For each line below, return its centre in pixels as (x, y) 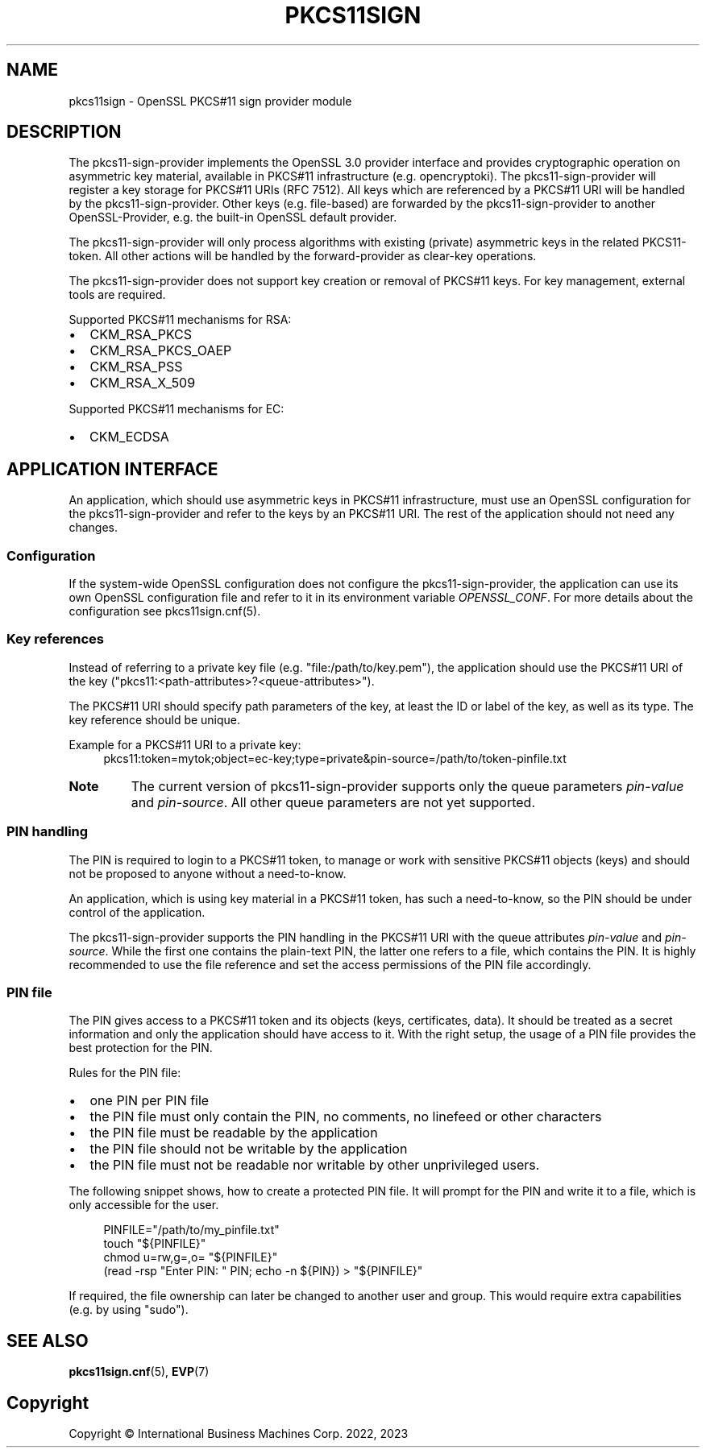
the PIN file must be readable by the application (234, 1133)
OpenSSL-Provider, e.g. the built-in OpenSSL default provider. (233, 217)
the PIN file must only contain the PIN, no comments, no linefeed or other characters (346, 1117)
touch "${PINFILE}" (155, 1244)
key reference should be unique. (155, 719)
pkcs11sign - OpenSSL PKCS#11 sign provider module (210, 101)
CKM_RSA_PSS (136, 367)
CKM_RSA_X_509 (143, 383)
